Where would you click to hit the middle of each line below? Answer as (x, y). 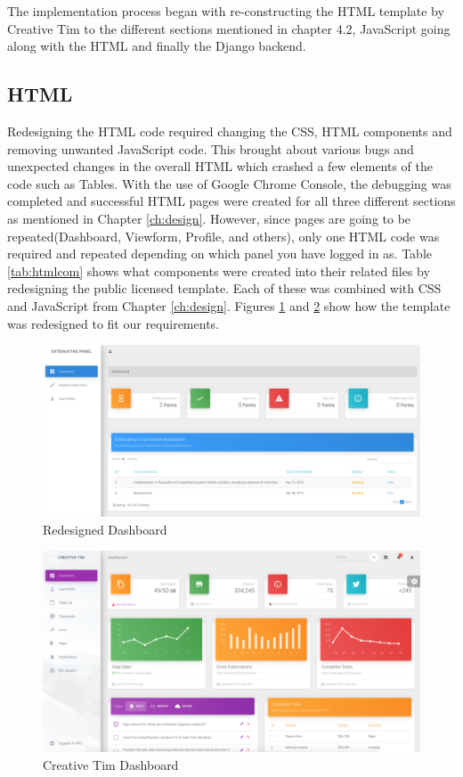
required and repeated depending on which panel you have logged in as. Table (220, 254)
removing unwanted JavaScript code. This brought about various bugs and (211, 148)
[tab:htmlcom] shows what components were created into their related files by (219, 270)
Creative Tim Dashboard (111, 764)
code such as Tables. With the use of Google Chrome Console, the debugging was (229, 183)
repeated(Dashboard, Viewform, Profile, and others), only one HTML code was (223, 236)
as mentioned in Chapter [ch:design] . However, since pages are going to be (209, 218)
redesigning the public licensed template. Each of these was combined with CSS (224, 288)
